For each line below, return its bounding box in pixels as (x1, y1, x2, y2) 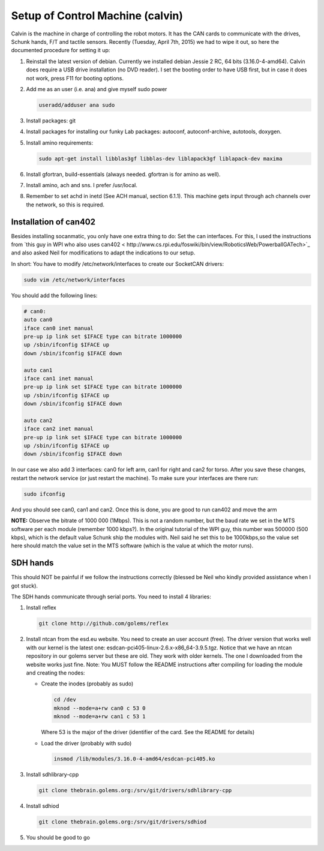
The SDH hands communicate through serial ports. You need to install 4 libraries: (11, 593, 211, 600)
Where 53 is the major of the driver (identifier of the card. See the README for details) (41, 729, 255, 736)
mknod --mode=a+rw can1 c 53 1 (53, 713, 146, 720)
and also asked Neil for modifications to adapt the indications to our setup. (11, 249, 196, 256)
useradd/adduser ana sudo (38, 101, 115, 108)
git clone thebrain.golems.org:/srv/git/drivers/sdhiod (38, 819, 207, 825)
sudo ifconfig (23, 490, 65, 498)
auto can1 (23, 367, 53, 373)
